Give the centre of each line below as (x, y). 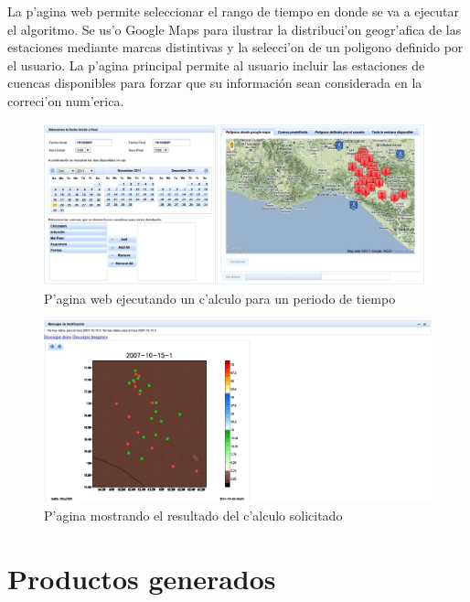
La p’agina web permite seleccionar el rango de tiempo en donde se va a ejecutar (233, 11)
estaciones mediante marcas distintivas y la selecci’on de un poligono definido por (235, 47)
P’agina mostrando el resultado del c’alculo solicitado (193, 515)
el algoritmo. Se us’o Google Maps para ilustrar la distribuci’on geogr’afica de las (235, 29)
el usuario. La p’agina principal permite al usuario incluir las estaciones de (216, 64)
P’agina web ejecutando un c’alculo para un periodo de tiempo (220, 298)
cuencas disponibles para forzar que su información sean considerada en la (215, 83)
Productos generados (142, 578)
